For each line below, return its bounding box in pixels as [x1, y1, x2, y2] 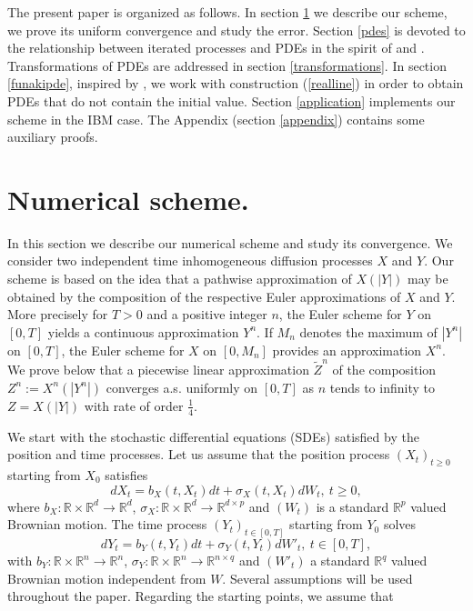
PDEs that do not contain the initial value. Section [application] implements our [7, 91, 456, 110]
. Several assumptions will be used [222, 568, 413, 587]
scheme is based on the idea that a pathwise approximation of [7, 269, 352, 288]
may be [408, 269, 448, 288]
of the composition [332, 360, 437, 379]
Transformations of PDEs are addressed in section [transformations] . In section [7, 55, 447, 75]
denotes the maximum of [299, 322, 438, 341]
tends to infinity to [329, 377, 435, 396]
